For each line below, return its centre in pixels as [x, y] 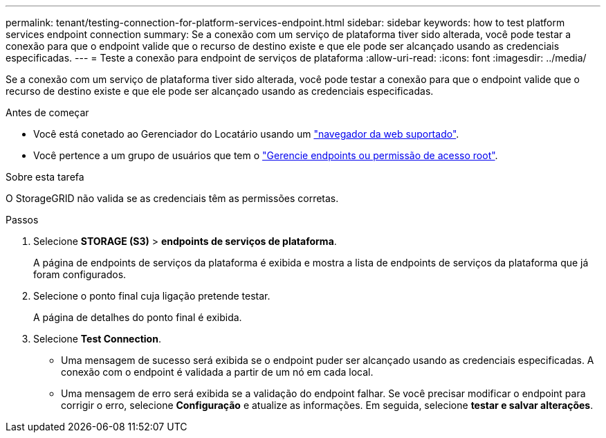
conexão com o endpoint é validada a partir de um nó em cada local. [217, 372]
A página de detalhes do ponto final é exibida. [138, 317]
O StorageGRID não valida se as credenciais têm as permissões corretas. [172, 198]
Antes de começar [47, 112]
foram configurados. [80, 274]
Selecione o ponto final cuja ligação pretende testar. [152, 296]
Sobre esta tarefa [45, 177]
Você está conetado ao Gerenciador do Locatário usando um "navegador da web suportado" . [246, 134]
